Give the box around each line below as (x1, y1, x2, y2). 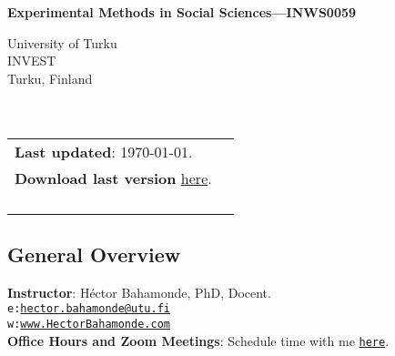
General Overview (7, 239, 181, 268)
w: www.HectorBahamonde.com (7, 318, 170, 331)
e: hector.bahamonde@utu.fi (7, 302, 170, 316)
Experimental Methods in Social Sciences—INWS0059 (7, 3, 357, 21)
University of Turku (7, 33, 117, 52)
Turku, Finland (7, 68, 93, 87)
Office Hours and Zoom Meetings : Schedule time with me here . (7, 331, 390, 350)
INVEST (7, 51, 56, 70)
